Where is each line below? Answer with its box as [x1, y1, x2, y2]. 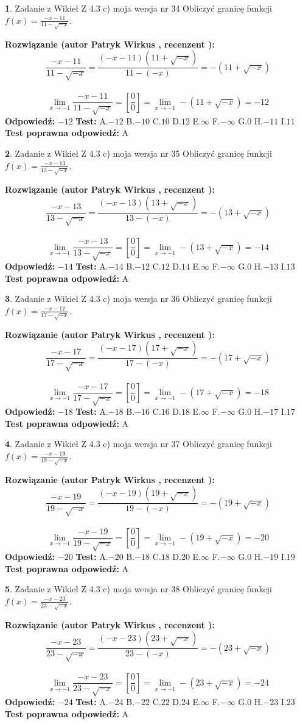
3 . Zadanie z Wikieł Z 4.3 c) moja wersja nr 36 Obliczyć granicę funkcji [5, 292, 272, 305]
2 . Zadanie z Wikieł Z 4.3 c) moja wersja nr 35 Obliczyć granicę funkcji [5, 147, 272, 160]
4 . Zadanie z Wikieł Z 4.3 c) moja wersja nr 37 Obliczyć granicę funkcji [5, 437, 272, 450]
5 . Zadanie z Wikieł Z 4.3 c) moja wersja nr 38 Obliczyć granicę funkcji [5, 582, 272, 595]
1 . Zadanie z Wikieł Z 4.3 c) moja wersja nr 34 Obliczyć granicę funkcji [5, 2, 272, 14]
